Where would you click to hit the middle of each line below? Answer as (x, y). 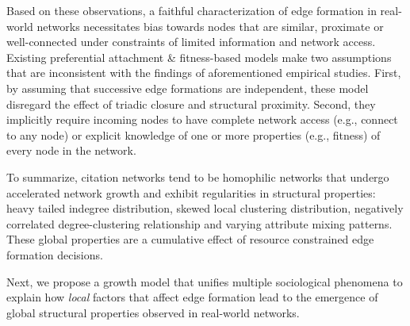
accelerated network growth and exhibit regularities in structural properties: (191, 192)
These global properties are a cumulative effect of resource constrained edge (190, 239)
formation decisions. (55, 254)
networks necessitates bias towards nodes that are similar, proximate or (210, 26)
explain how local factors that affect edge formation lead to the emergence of (192, 297)
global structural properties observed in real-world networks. (153, 312)
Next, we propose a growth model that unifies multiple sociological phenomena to (205, 281)
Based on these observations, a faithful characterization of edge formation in (192, 10)
